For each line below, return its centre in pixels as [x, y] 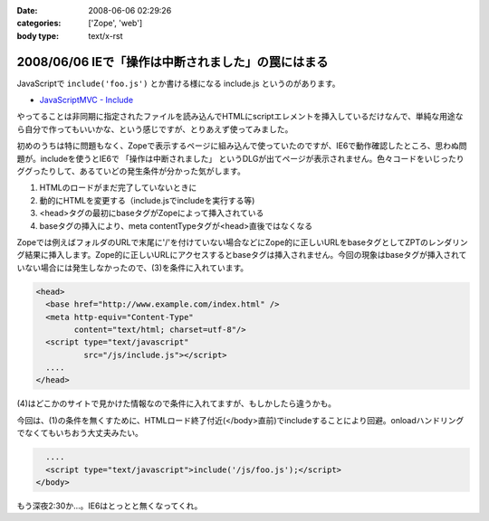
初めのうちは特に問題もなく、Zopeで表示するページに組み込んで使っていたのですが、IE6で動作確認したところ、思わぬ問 [242, 146]
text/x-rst [105, 35]
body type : [38, 35]
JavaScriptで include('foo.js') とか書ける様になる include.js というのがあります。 [178, 83]
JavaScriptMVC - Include [86, 100]
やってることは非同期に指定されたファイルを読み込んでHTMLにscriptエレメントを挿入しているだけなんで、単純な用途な [240, 117]
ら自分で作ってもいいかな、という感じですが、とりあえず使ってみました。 [155, 129]
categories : [39, 24]
